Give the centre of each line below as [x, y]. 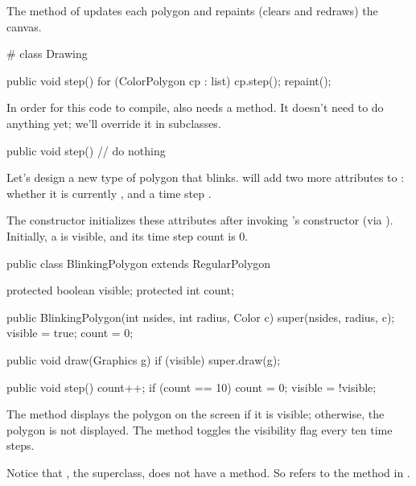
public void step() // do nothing [86, 150]
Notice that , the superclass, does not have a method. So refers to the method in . [208, 472]
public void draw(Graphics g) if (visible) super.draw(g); [144, 359]
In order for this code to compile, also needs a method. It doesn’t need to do [195, 107]
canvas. [24, 26]
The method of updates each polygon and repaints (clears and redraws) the [192, 10]
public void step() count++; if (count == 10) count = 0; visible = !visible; [192, 387]
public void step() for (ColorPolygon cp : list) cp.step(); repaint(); [169, 80]
